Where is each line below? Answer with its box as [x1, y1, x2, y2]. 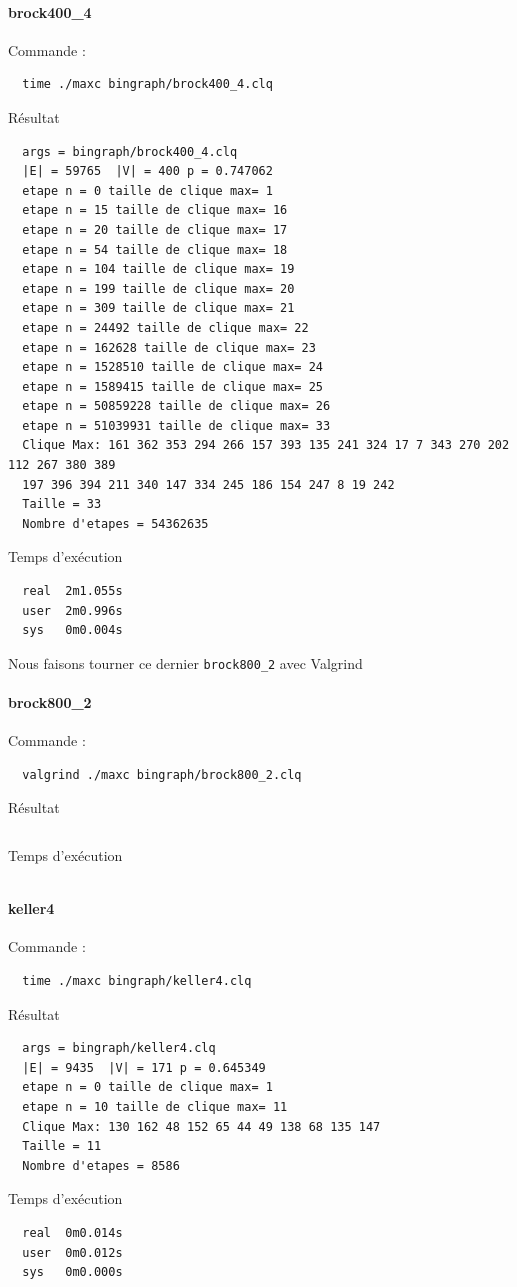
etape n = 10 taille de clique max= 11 [22, 1100, 288, 1115]
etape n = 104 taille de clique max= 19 [22, 262, 295, 277]
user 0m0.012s [22, 1245, 123, 1260]
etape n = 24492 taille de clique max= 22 [22, 320, 309, 335]
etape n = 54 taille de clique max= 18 [22, 242, 288, 257]
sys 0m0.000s [22, 1265, 123, 1280]
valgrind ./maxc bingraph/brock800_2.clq [22, 767, 302, 782]
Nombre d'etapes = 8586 [22, 1158, 180, 1173]
